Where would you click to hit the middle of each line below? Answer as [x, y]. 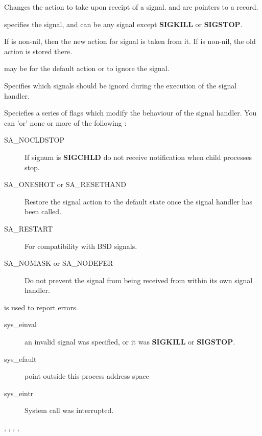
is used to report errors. [41, 307]
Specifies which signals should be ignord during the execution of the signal [121, 85]
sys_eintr [19, 393]
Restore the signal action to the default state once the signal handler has [138, 201]
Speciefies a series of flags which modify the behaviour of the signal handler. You [130, 113]
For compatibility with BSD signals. [81, 246]
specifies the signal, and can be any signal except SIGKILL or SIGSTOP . [123, 24]
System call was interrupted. [69, 410]
